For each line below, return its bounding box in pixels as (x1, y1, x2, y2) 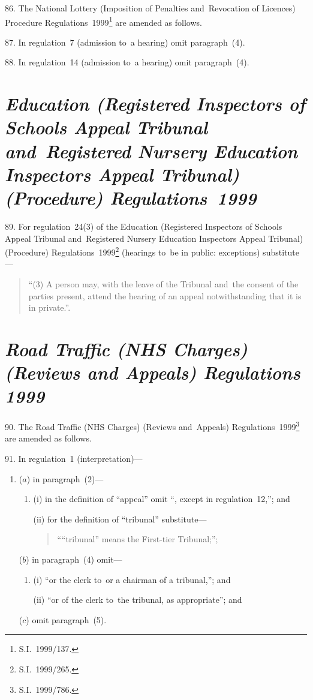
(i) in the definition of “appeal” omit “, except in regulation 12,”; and (33, 492, 290, 505)
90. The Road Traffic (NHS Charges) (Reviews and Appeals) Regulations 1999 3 (5, 419, 300, 432)
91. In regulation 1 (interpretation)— (5, 452, 143, 465)
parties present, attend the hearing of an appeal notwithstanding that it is (28, 289, 302, 302)
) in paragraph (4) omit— (26, 553, 122, 566)
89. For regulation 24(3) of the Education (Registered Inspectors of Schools (5, 220, 282, 232)
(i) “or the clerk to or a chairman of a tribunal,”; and (33, 573, 231, 585)
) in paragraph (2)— (26, 472, 104, 485)
